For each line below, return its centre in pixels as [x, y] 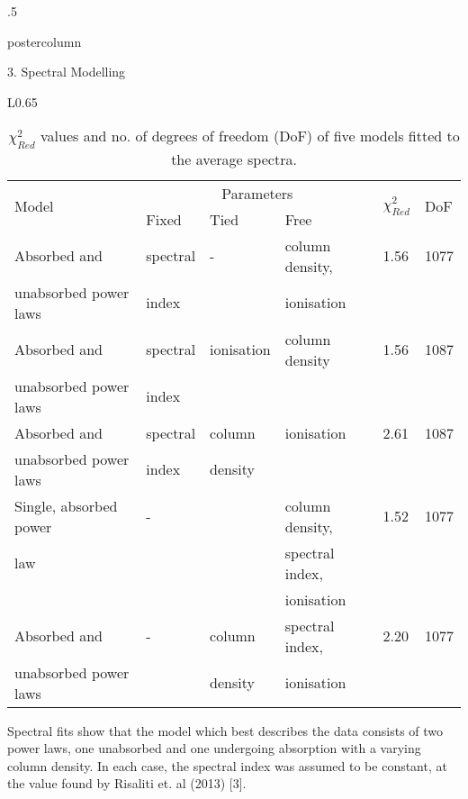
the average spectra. [234, 159]
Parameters [257, 193]
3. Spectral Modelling [67, 72]
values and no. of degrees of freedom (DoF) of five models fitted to [250, 136]
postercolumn [45, 41]
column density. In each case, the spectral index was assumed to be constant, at [227, 765]
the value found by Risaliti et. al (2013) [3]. [127, 783]
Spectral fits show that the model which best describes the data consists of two [225, 730]
